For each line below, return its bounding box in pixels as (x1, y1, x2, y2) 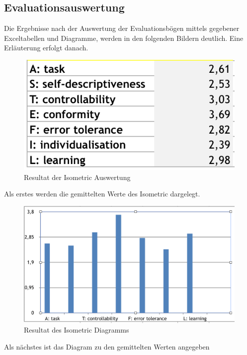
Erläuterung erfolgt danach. (4, 42, 88, 53)
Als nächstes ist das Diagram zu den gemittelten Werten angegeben (4, 342, 210, 352)
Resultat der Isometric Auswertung (24, 172, 131, 182)
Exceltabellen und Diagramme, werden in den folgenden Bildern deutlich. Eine (4, 32, 244, 43)
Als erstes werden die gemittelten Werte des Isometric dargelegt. (4, 188, 200, 199)
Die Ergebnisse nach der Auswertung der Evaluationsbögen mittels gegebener (4, 23, 240, 33)
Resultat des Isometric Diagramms (24, 325, 129, 335)
